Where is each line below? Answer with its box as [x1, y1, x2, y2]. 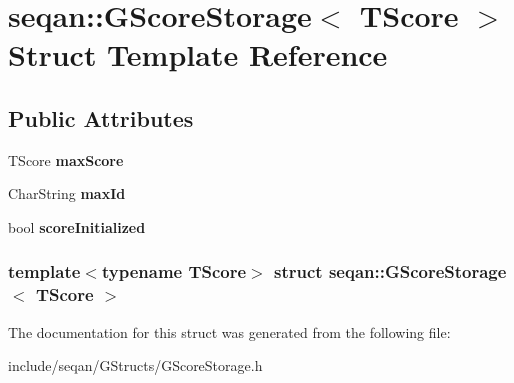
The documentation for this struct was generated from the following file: [8, 321, 451, 342]
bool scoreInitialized [8, 216, 146, 237]
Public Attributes [8, 102, 194, 133]
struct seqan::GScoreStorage [274, 259, 507, 284]
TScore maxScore [8, 149, 124, 170]
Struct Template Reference [8, 34, 388, 75]
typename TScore [101, 259, 247, 284]
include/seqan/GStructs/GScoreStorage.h [8, 355, 263, 376]
